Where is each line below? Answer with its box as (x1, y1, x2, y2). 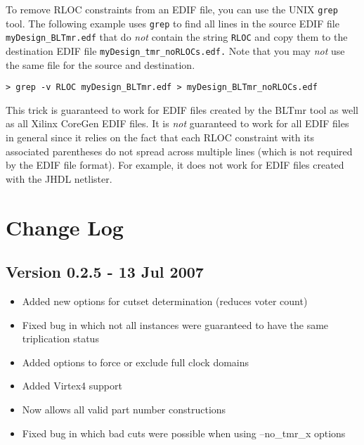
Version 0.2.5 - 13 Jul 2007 (6, 261, 204, 283)
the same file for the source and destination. (6, 57, 195, 72)
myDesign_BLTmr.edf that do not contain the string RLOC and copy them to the (6, 30, 348, 44)
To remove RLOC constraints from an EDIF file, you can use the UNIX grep (6, 2, 338, 16)
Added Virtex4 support (22, 378, 122, 393)
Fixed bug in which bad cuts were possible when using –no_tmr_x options (22, 425, 346, 440)
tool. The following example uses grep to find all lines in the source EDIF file (6, 15, 339, 30)
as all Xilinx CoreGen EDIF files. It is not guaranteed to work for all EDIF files (6, 116, 349, 131)
